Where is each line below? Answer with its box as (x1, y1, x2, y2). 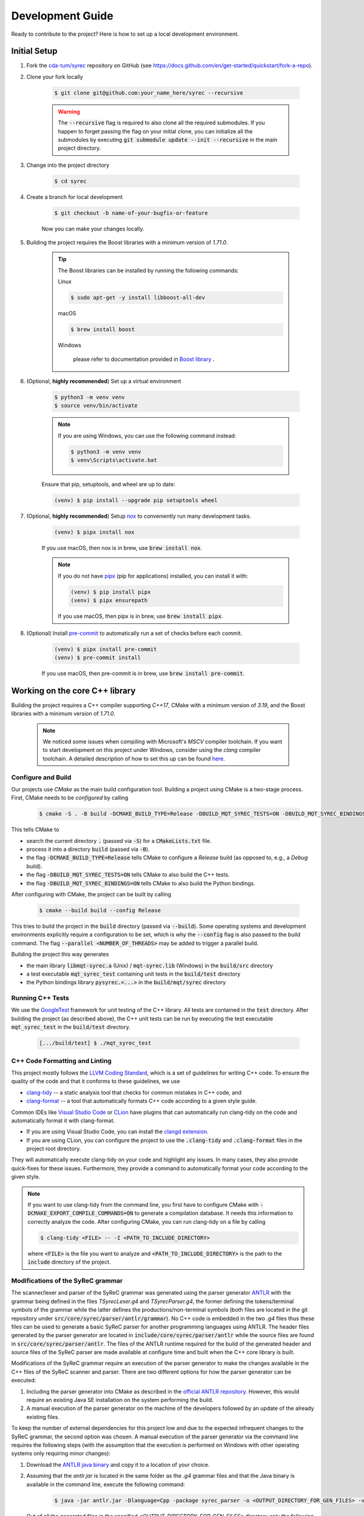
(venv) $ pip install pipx (70, 588, 151, 595)
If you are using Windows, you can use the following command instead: (58, 432, 237, 439)
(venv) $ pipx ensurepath (70, 597, 148, 604)
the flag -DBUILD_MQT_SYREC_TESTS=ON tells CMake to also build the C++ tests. (26, 871, 230, 879)
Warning (58, 108, 80, 115)
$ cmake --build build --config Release (39, 907, 161, 914)
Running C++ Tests (11, 994, 69, 1002)
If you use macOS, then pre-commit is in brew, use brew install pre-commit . (41, 669, 245, 677)
